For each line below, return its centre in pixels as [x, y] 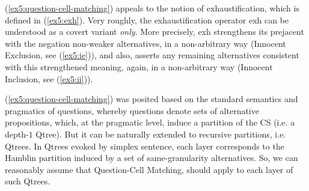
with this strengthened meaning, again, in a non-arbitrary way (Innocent [139, 66]
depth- [17, 134]
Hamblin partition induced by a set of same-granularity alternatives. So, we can [151, 158]
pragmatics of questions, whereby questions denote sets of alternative [132, 110]
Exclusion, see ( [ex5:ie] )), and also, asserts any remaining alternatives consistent [152, 55]
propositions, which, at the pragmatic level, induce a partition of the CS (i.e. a [150, 122]
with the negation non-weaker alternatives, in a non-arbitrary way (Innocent [145, 43]
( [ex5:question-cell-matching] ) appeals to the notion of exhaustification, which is [152, 8]
